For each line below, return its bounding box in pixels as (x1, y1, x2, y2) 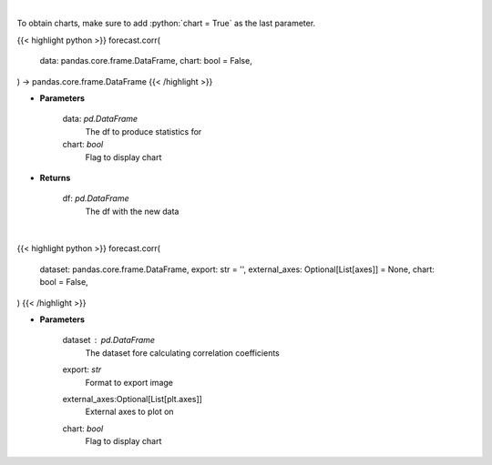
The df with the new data (85, 206, 179, 217)
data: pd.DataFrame (62, 114, 138, 125)
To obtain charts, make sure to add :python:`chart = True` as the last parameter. (16, 18, 316, 29)
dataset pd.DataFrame (62, 335, 155, 346)
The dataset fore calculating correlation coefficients (85, 347, 280, 359)
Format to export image (85, 377, 173, 388)
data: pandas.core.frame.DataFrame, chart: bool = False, (39, 56, 252, 66)
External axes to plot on (85, 406, 174, 418)
